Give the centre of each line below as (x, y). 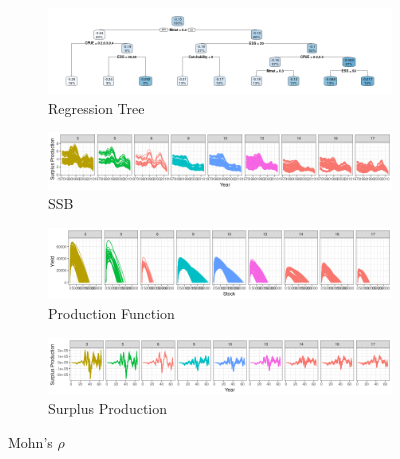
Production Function (111, 312)
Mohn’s (30, 442)
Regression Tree (96, 107)
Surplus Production (108, 408)
